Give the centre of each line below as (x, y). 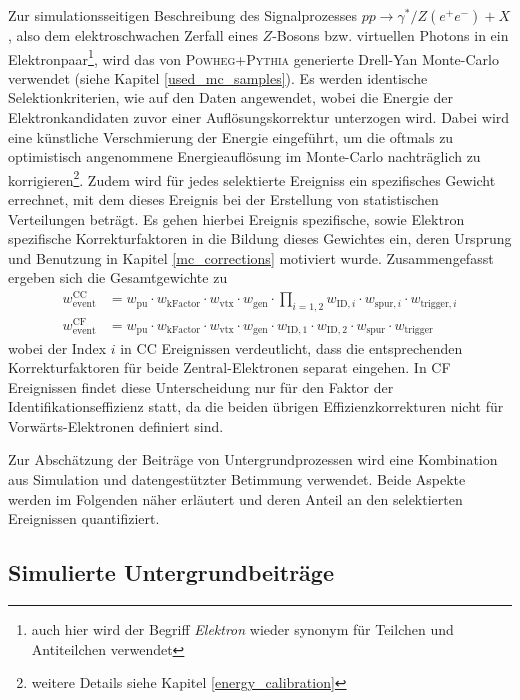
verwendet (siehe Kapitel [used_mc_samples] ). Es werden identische (218, 77)
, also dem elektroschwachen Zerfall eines (133, 35)
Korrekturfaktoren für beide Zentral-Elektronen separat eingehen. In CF (229, 367)
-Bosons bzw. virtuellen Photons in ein (390, 35)
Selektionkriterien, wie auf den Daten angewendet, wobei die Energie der (231, 97)
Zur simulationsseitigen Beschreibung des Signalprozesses (182, 15)
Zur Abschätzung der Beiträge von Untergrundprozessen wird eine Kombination (253, 459)
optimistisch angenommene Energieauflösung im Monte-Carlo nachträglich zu (244, 156)
